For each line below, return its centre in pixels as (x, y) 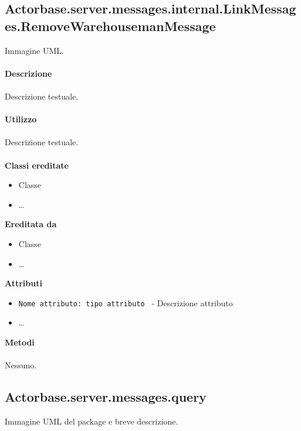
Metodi (20, 342)
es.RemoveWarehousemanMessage (110, 25)
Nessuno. (21, 365)
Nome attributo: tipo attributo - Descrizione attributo (126, 302)
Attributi (23, 283)
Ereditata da (31, 224)
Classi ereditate (37, 165)
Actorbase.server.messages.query (106, 397)
